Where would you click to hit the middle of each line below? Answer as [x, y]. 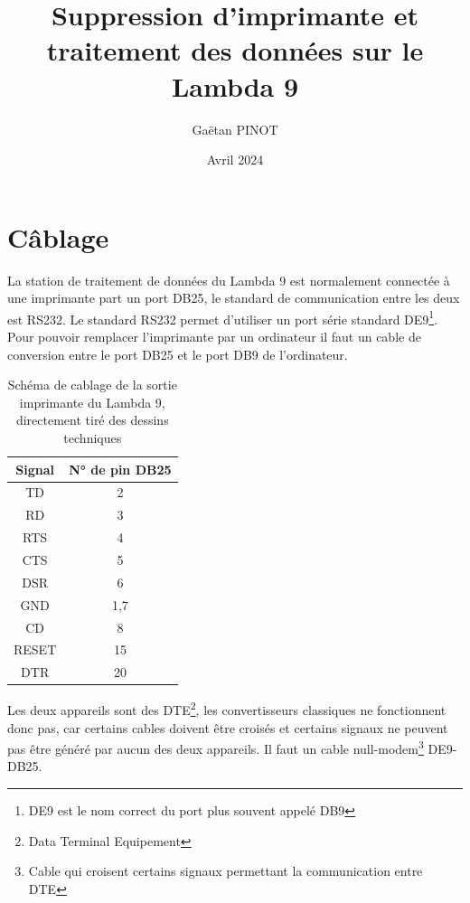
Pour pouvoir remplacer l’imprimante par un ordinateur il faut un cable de [214, 337]
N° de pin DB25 [120, 469]
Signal [35, 469]
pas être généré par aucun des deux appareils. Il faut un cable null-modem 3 [216, 747]
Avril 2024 [235, 160]
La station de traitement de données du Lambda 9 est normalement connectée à [229, 280]
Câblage [58, 236]
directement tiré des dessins [92, 420]
